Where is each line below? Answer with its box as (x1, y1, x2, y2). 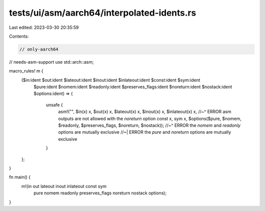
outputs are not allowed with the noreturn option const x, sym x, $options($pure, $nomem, (58, 116, 241, 121)
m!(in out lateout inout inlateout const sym (21, 183, 106, 189)
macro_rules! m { (9, 68, 44, 74)
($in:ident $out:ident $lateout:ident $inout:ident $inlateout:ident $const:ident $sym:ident (21, 77, 201, 83)
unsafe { (46, 102, 63, 108)
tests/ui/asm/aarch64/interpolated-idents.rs (9, 7, 196, 18)
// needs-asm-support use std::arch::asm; (9, 59, 94, 65)
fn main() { (9, 174, 31, 180)
